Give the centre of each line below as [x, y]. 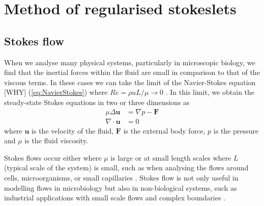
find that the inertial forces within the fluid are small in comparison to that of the [132, 72]
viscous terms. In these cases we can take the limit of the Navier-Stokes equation [130, 82]
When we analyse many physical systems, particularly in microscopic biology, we [130, 62]
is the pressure [236, 130]
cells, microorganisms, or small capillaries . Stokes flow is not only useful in [121, 177]
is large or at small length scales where [171, 157]
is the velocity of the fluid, [73, 130]
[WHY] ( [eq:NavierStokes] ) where [56, 92]
